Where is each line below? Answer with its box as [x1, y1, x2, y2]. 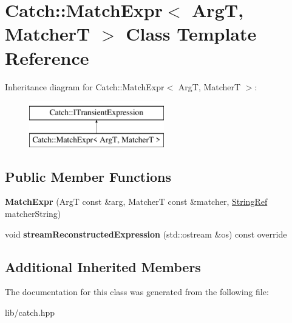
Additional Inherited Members [5, 257, 201, 276]
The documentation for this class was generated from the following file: [5, 285, 269, 298]
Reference [5, 45, 89, 70]
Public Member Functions [5, 167, 171, 185]
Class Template [126, 21, 257, 46]
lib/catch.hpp [5, 306, 55, 319]
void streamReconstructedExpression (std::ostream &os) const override [5, 227, 287, 240]
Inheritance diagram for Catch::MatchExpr [5, 80, 165, 93]
